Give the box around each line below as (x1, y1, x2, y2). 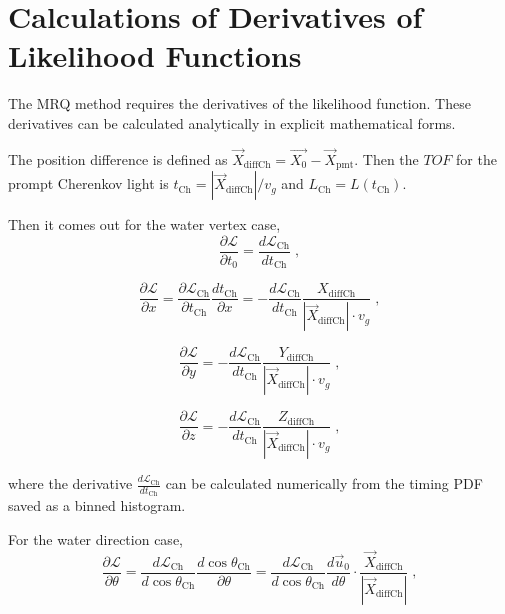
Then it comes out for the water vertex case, (8, 214, 281, 235)
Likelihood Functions (8, 35, 302, 76)
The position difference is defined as (8, 148, 228, 169)
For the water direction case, (8, 528, 183, 549)
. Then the (354, 148, 419, 169)
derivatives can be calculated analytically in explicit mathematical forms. (8, 112, 456, 133)
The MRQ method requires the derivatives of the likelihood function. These (8, 93, 471, 114)
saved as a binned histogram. (8, 495, 186, 516)
